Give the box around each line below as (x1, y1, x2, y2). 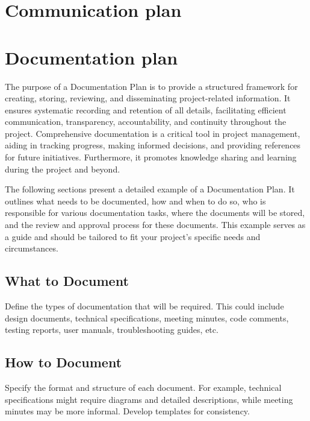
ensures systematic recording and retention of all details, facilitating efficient (5, 103, 287, 116)
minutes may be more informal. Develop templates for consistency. (5, 405, 250, 417)
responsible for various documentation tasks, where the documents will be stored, (5, 206, 305, 219)
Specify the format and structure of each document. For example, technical (5, 381, 282, 393)
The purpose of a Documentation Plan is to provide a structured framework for (5, 80, 298, 92)
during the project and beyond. (5, 162, 120, 175)
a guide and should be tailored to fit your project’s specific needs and (5, 230, 261, 242)
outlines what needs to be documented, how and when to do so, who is (5, 194, 266, 207)
